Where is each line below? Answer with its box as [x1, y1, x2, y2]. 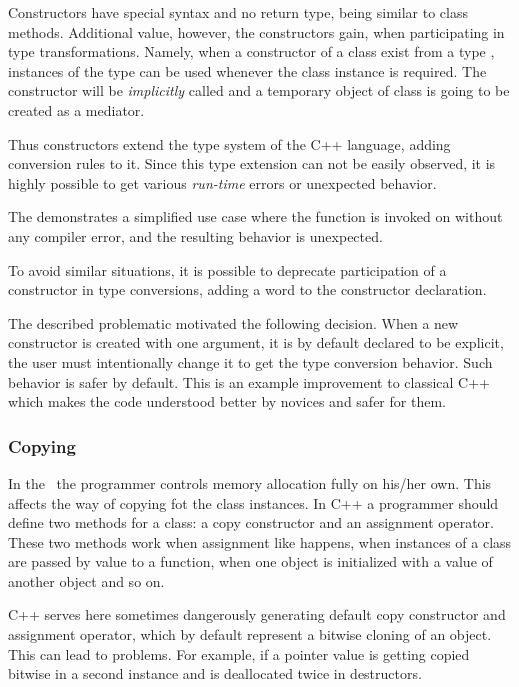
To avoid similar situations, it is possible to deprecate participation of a [8, 259, 447, 280]
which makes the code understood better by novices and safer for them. [8, 391, 446, 412]
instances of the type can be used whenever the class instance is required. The [8, 60, 487, 81]
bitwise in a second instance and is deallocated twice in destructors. [8, 663, 422, 684]
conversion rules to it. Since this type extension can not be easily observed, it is [8, 153, 496, 174]
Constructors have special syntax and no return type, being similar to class [8, 2, 469, 22]
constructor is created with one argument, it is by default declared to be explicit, [8, 332, 504, 353]
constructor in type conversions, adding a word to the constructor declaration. [8, 279, 487, 300]
